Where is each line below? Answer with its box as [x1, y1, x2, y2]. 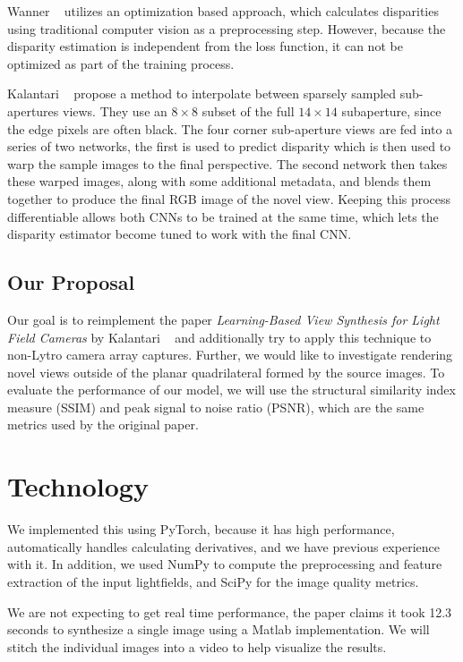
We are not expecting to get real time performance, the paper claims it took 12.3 [7, 602, 452, 621]
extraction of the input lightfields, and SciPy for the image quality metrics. [7, 572, 419, 590]
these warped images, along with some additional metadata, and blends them [7, 172, 432, 191]
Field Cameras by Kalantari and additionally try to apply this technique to [7, 327, 432, 346]
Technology [7, 468, 149, 505]
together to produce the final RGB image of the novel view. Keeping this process [7, 189, 451, 208]
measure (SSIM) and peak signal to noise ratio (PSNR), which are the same [7, 397, 424, 416]
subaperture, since [341, 101, 442, 120]
